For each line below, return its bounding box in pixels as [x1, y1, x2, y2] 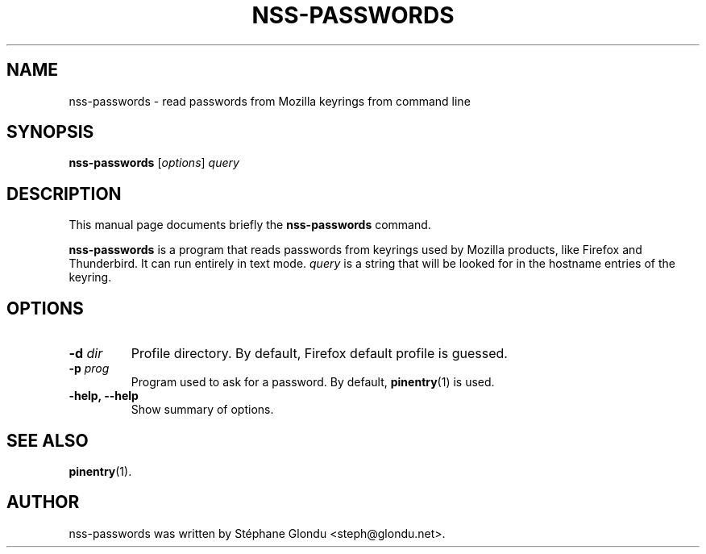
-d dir [69, 345, 103, 362]
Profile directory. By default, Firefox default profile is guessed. [131, 345, 508, 362]
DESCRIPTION [6, 183, 122, 204]
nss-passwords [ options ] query [69, 156, 239, 170]
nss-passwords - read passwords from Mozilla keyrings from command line [69, 94, 471, 108]
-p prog [69, 361, 110, 376]
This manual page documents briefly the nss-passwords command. [69, 218, 431, 232]
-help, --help [69, 389, 139, 403]
